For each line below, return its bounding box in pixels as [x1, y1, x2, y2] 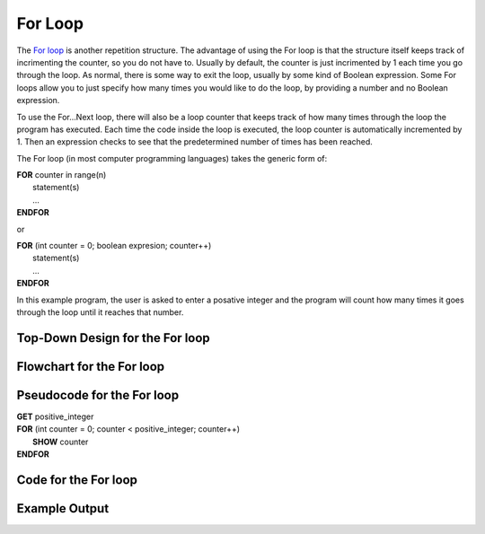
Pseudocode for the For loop [16, 387, 180, 403]
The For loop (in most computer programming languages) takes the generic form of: [16, 153, 328, 163]
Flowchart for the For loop [16, 359, 165, 374]
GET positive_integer [16, 411, 94, 422]
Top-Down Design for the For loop [16, 330, 210, 346]
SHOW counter [32, 436, 89, 447]
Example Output [16, 501, 110, 516]
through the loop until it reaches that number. [16, 306, 184, 318]
